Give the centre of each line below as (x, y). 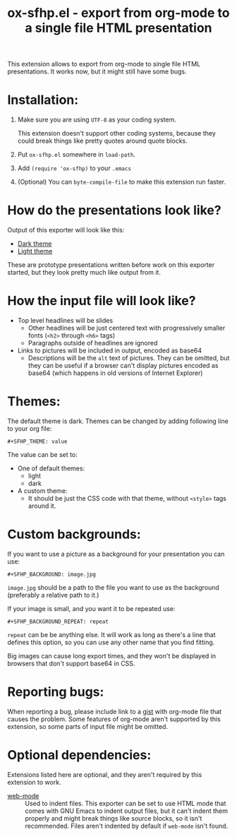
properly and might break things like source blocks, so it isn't (114, 818)
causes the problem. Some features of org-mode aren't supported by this (114, 719)
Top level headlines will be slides (65, 320)
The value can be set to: (42, 454)
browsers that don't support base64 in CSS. (71, 663)
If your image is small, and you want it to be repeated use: (91, 608)
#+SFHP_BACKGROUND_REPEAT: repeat (58, 622)
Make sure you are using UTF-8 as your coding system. (97, 120)
